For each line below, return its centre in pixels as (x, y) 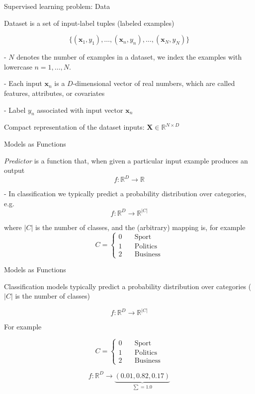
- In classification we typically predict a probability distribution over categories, (125, 194)
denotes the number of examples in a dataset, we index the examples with (129, 57)
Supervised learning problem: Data (57, 6)
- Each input (23, 83)
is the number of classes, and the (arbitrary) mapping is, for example (140, 227)
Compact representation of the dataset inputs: (74, 127)
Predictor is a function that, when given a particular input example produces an (126, 160)
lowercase (18, 66)
